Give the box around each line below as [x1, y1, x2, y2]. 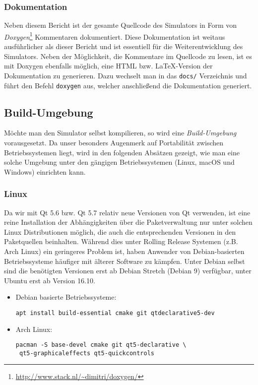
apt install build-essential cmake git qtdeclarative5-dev [15, 309, 215, 317]
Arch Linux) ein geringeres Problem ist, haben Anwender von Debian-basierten [4, 246, 245, 256]
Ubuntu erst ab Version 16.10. [4, 275, 95, 285]
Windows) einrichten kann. [4, 166, 86, 177]
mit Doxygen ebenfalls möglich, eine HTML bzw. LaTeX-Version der [4, 61, 213, 71]
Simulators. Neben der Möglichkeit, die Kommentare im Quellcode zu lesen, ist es [4, 51, 252, 61]
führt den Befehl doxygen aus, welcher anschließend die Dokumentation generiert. [4, 80, 252, 90]
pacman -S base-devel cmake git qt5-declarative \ [15, 341, 187, 349]
